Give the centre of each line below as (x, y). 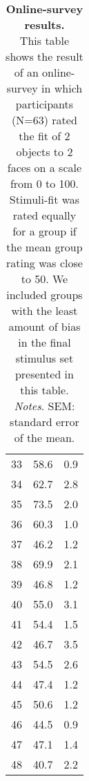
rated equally (44, 215)
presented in (44, 374)
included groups (44, 295)
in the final (44, 342)
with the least (44, 310)
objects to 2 (44, 152)
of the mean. (44, 437)
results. (44, 25)
